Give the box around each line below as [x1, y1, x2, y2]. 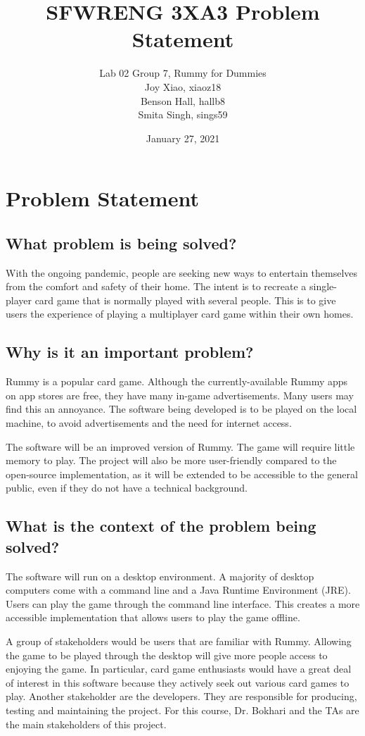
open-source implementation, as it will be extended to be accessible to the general [6, 466, 358, 481]
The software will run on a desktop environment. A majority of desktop [6, 568, 314, 583]
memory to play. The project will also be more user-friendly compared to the [6, 453, 337, 468]
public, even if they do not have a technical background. [6, 480, 248, 495]
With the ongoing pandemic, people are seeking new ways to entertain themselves [6, 265, 358, 280]
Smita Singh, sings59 [138, 107, 228, 122]
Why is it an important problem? [6, 341, 254, 363]
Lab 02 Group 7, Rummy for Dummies [99, 66, 267, 80]
